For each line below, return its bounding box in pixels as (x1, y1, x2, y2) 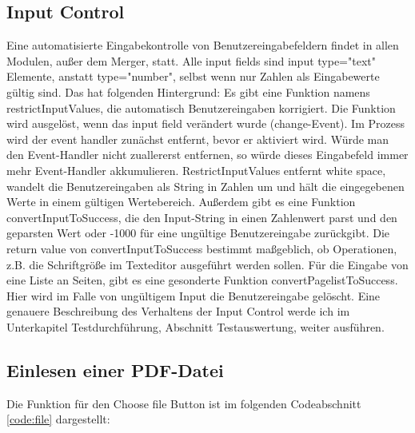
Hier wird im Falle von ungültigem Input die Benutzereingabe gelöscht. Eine (6, 287, 381, 304)
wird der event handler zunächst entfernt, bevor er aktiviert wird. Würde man (6, 130, 389, 147)
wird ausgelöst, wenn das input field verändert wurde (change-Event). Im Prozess (6, 115, 405, 132)
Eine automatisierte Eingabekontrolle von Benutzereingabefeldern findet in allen (6, 37, 399, 54)
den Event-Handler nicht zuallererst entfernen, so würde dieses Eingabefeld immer (6, 146, 409, 163)
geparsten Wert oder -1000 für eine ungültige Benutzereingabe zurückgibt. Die (6, 224, 390, 241)
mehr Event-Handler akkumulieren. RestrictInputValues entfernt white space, (6, 161, 386, 178)
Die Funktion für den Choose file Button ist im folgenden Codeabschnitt (6, 395, 361, 411)
